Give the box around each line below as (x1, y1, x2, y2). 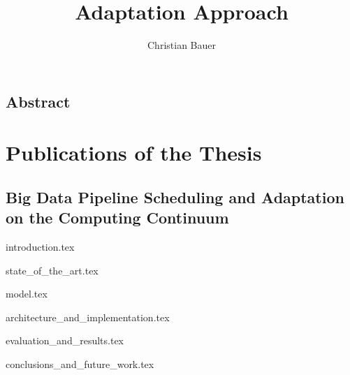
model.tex (6, 286, 48, 301)
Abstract (6, 90, 71, 112)
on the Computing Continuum (6, 207, 229, 228)
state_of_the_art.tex (6, 263, 99, 277)
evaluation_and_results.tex (6, 333, 124, 348)
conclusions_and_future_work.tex (6, 357, 154, 372)
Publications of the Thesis (6, 138, 262, 167)
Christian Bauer (147, 38, 216, 52)
